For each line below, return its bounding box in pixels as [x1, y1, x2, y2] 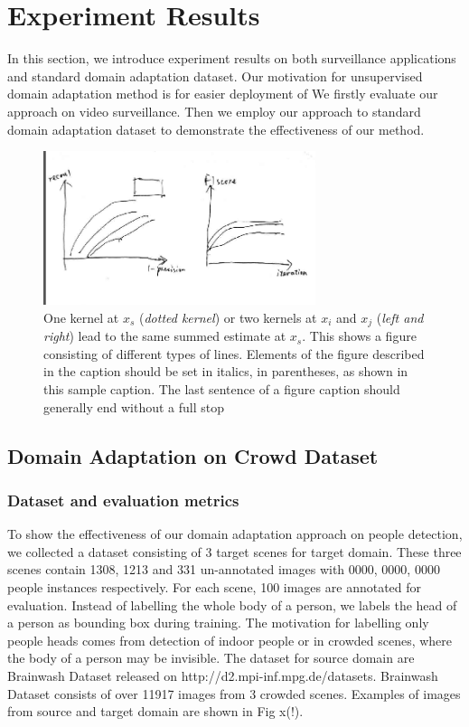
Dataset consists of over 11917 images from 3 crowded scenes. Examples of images [7, 684, 461, 703]
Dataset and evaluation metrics [7, 488, 239, 511]
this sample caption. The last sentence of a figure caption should [43, 380, 400, 398]
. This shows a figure [302, 326, 417, 345]
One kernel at [43, 307, 119, 326]
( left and [376, 307, 424, 326]
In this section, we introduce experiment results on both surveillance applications [7, 49, 456, 68]
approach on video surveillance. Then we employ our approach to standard [7, 101, 421, 120]
